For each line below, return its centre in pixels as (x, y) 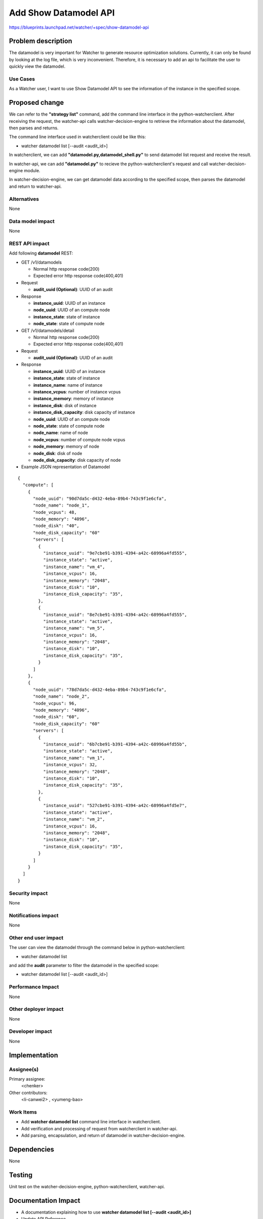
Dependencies (32, 1149)
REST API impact (29, 243)
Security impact (28, 893)
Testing (21, 1175)
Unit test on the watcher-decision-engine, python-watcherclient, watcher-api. (87, 1186)
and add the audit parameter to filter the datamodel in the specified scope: (84, 965)
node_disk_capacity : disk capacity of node (77, 460)
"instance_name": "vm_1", (74, 758)
